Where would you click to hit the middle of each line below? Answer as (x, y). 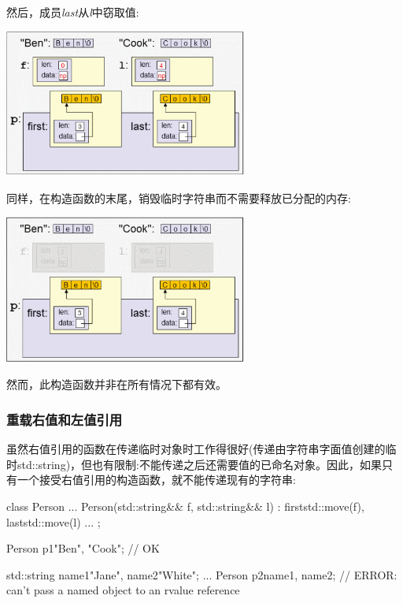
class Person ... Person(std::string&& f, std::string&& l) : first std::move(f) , (185, 506)
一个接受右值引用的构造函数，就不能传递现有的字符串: (156, 480)
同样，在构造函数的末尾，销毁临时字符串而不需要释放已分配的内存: (179, 197)
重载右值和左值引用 (65, 419)
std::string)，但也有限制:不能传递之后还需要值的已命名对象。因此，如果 (199, 464)
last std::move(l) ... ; (54, 521)
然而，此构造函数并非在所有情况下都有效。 (116, 384)
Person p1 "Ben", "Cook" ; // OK (83, 548)
